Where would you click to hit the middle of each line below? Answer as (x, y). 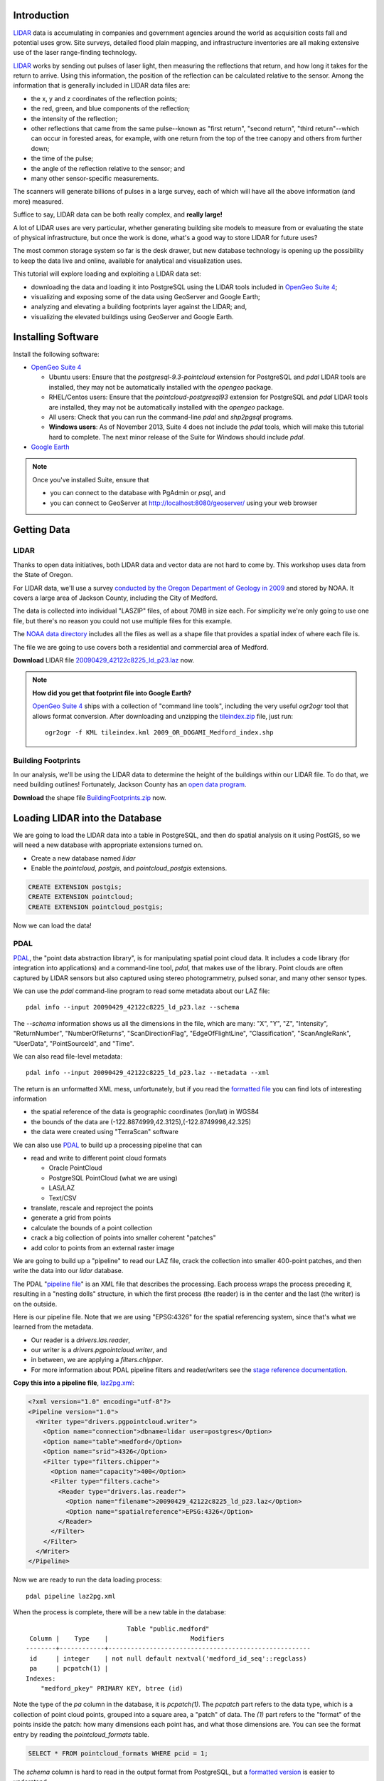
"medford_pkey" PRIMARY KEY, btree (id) (112, 1688)
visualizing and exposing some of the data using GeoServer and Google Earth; (145, 296)
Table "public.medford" (168, 1629)
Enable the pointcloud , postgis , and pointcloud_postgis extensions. (129, 868)
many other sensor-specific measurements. (95, 178)
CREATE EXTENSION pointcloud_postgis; (96, 907)
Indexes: (41, 1678)
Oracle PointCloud (75, 1168)
